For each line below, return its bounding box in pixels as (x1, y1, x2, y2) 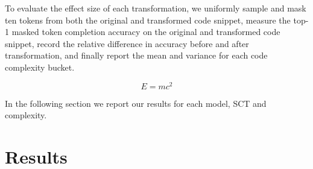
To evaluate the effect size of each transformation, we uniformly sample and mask (5, 2, 306, 14)
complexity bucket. (5, 60, 75, 73)
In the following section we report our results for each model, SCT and (5, 97, 267, 109)
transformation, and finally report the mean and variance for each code (5, 49, 268, 62)
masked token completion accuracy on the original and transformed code (11, 25, 280, 38)
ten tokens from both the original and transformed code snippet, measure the (5, 13, 291, 26)
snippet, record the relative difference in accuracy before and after (5, 37, 249, 49)
